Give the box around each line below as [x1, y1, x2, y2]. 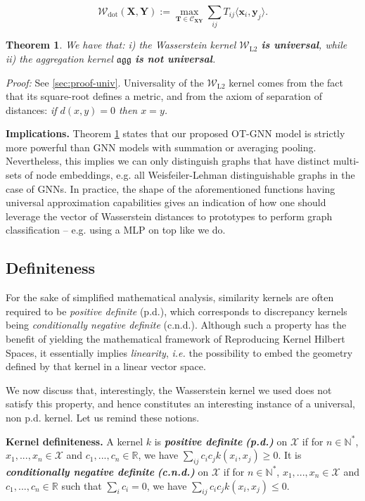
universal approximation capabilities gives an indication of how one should [6, 195, 326, 210]
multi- [333, 153, 359, 168]
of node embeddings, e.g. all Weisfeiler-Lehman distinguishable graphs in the [25, 167, 355, 182]
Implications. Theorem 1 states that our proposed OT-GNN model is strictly [6, 126, 345, 141]
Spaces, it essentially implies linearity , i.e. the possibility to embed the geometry [6, 345, 353, 360]
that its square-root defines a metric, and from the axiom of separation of [6, 89, 323, 103]
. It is [278, 448, 302, 462]
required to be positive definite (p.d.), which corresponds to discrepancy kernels [6, 303, 347, 318]
